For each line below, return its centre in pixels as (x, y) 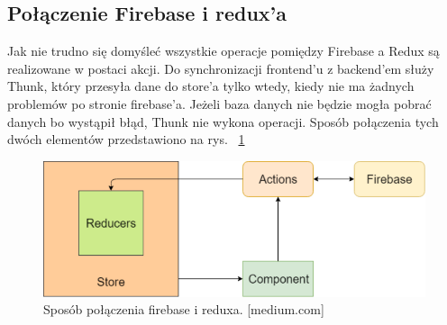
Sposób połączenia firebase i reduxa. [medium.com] (184, 309)
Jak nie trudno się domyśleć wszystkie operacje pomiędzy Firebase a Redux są (223, 51)
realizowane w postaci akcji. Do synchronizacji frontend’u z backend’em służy (221, 68)
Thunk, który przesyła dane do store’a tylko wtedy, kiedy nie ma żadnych (211, 86)
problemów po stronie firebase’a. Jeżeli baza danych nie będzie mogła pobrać (219, 103)
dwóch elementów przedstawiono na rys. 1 (126, 139)
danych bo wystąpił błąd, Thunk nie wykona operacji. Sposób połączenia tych (223, 121)
